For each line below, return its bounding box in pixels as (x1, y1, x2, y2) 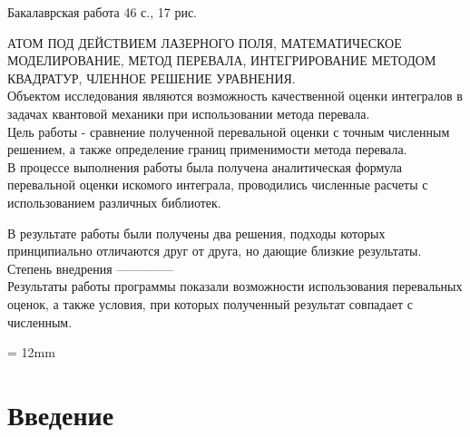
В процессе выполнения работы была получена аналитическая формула (7, 157, 402, 176)
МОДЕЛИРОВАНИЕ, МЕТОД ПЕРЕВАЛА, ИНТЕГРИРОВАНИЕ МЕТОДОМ (7, 51, 436, 70)
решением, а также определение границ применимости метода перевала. (7, 140, 407, 159)
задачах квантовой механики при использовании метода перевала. (7, 103, 370, 122)
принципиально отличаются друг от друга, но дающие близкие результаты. (7, 241, 422, 260)
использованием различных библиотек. (7, 192, 221, 211)
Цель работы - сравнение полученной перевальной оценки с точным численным (7, 121, 450, 141)
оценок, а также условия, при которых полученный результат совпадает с (7, 294, 413, 313)
